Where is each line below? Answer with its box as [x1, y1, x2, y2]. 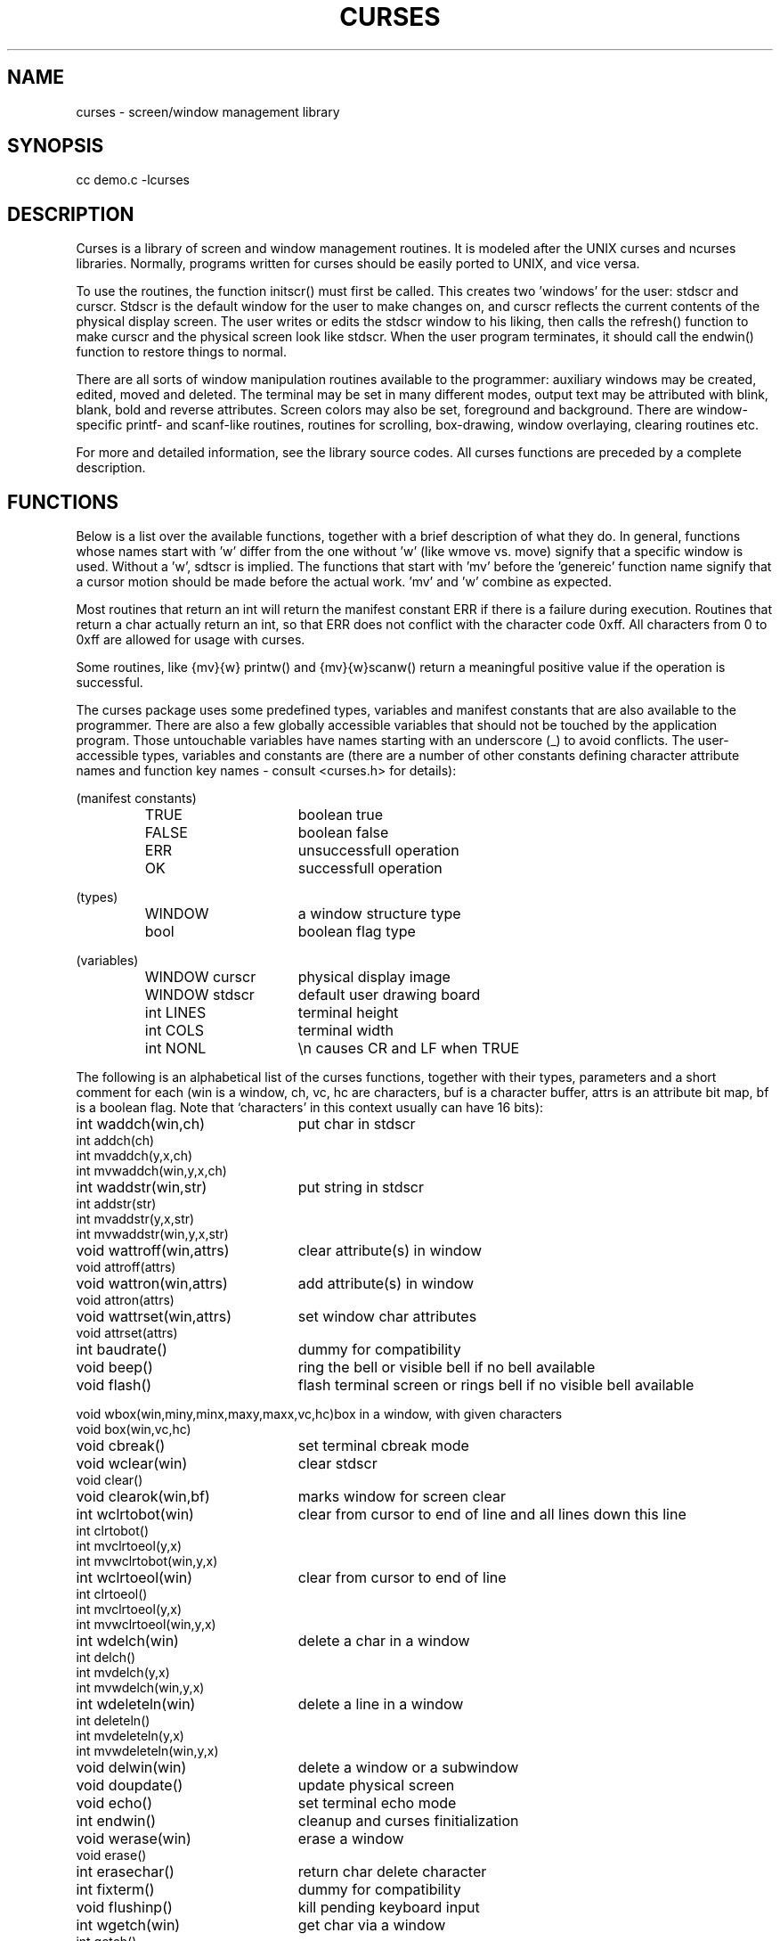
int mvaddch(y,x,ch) [76, 1148, 193, 1164]
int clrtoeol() [76, 1586, 148, 1602]
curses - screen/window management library [76, 103, 340, 119]
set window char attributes [297, 1307, 477, 1326]
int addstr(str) [76, 1196, 157, 1212]
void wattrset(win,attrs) [76, 1307, 232, 1326]
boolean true [297, 806, 384, 824]
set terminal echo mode [297, 1794, 457, 1813]
